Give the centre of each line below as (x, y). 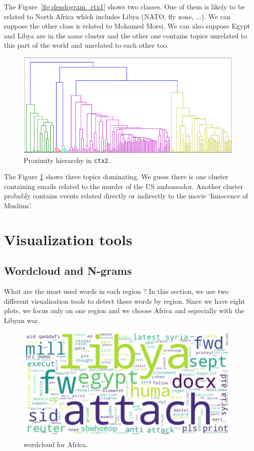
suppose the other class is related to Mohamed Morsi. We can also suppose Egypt (127, 26)
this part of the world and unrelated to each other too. (86, 45)
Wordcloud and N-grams (68, 271)
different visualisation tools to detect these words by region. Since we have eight (125, 301)
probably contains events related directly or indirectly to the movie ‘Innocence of (126, 196)
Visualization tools (68, 239)
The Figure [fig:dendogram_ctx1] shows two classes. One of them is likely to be (125, 6)
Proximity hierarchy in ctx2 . (67, 160)
